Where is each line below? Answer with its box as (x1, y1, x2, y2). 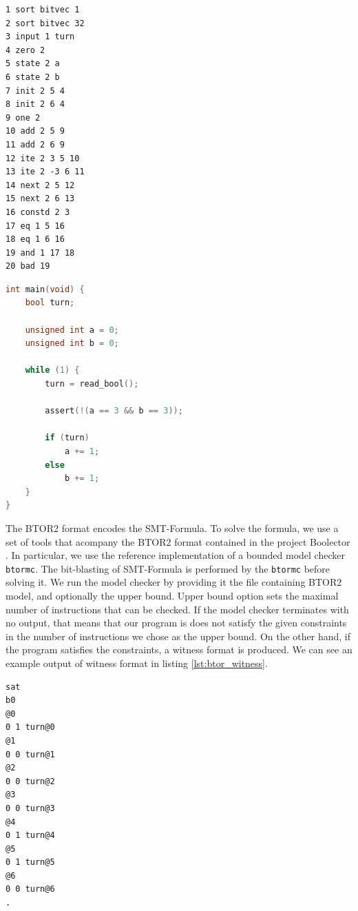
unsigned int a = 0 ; (25, 325, 119, 335)
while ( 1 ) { (25, 365, 80, 376)
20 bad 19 (6, 261, 50, 272)
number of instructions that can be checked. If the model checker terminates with (6, 602, 349, 616)
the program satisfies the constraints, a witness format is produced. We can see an (6, 642, 352, 657)
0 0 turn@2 (6, 776, 55, 786)
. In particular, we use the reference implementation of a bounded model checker (6, 548, 345, 562)
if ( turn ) (45, 433, 89, 443)
